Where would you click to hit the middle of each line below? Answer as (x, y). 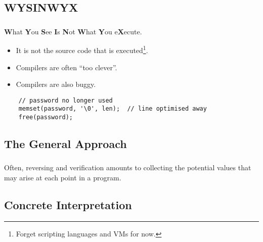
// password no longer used (65, 100)
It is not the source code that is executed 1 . (82, 49)
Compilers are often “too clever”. (67, 67)
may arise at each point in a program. (63, 177)
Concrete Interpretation (68, 204)
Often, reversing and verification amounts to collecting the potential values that (128, 167)
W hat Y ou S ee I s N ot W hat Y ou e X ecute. (73, 31)
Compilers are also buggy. (56, 84)
